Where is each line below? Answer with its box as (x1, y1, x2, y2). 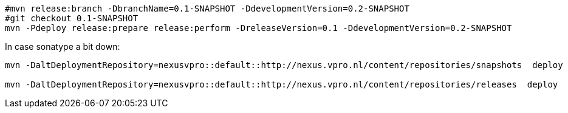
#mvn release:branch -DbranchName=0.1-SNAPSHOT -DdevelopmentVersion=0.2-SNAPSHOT (5, 4, 409, 13)
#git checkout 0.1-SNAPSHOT (5, 13, 139, 23)
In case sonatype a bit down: (5, 41, 120, 52)
